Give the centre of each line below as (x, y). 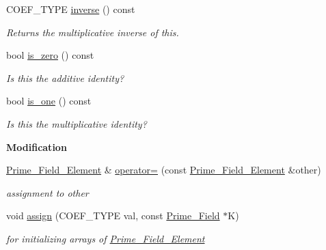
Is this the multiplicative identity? (77, 123)
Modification (37, 147)
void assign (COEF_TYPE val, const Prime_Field (113, 216)
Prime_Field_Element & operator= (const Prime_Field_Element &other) (164, 170)
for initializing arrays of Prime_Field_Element (106, 238)
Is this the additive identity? (65, 78)
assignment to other (47, 192)
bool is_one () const (49, 101)
